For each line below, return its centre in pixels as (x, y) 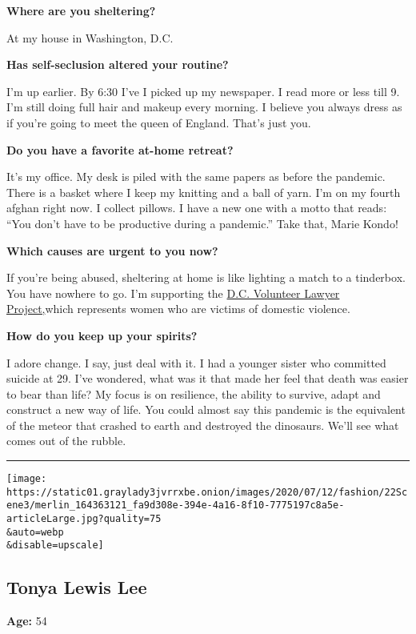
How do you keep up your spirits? (102, 335)
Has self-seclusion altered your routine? (118, 64)
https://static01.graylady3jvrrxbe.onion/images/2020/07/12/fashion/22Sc (207, 492)
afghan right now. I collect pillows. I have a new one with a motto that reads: (197, 208)
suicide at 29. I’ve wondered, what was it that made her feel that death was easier (208, 378)
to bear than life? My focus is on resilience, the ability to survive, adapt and (194, 393)
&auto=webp (35, 532)
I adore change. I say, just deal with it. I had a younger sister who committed (196, 362)
